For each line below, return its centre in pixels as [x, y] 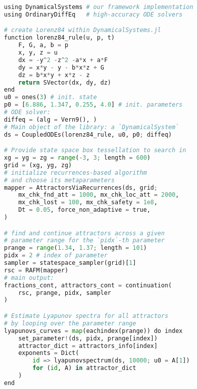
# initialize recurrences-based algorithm [76, 172]
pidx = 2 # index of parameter [56, 256]
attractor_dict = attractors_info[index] [88, 346]
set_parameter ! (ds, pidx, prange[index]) [88, 338]
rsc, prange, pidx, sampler [65, 293]
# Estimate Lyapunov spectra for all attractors [86, 316]
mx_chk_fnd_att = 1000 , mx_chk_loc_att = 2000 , [98, 195]
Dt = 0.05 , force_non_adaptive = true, [84, 210]
